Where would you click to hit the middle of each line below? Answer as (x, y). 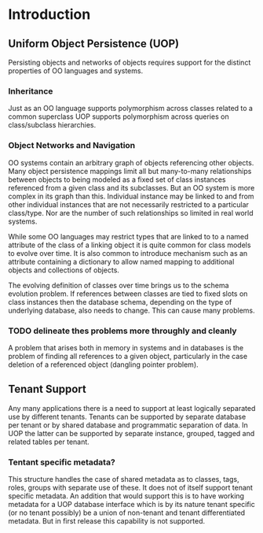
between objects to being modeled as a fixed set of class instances (117, 180)
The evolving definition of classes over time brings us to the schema (119, 285)
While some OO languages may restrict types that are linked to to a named (128, 236)
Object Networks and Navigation (72, 146)
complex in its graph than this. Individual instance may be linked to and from (131, 196)
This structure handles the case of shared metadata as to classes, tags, (124, 479)
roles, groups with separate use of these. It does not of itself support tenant (131, 487)
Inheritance (31, 91)
